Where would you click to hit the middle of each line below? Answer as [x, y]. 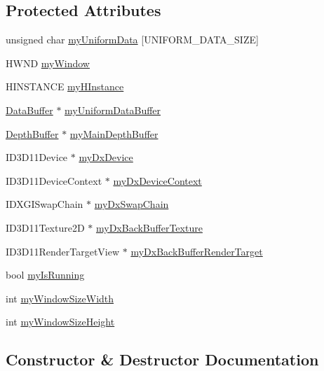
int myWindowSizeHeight [60, 322]
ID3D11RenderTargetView [63, 251]
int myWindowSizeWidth [60, 298]
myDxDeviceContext [157, 180]
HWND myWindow [48, 63]
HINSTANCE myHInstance [65, 86]
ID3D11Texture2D [45, 227]
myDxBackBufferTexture [149, 227]
